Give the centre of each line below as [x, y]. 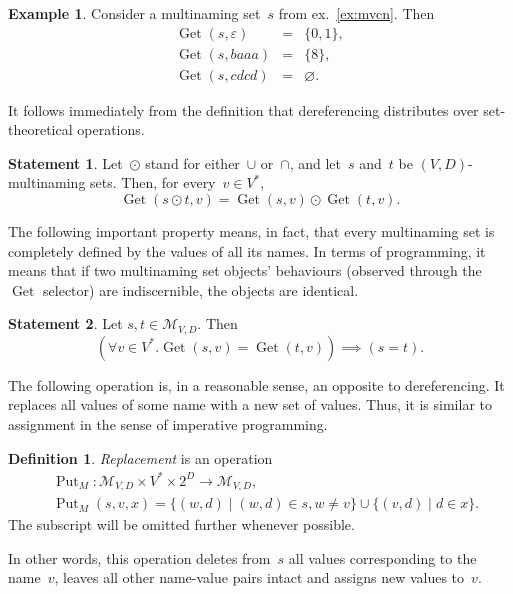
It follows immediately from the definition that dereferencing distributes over [243, 109]
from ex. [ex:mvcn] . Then [356, 13]
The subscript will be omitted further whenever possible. [181, 524]
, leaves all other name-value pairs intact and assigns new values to [259, 577]
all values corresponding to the [382, 557]
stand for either [192, 162]
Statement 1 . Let [65, 162]
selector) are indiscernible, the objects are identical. [201, 289]
